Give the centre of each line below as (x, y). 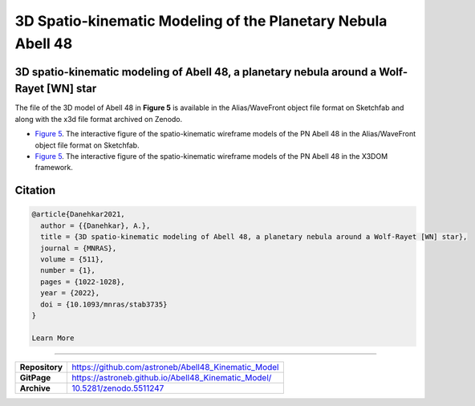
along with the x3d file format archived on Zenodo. (99, 119)
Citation (35, 191)
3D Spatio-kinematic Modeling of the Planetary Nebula (201, 21)
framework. (54, 168)
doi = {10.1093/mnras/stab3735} (104, 304)
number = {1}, (68, 270)
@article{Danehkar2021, (79, 214)
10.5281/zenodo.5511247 (118, 388)
